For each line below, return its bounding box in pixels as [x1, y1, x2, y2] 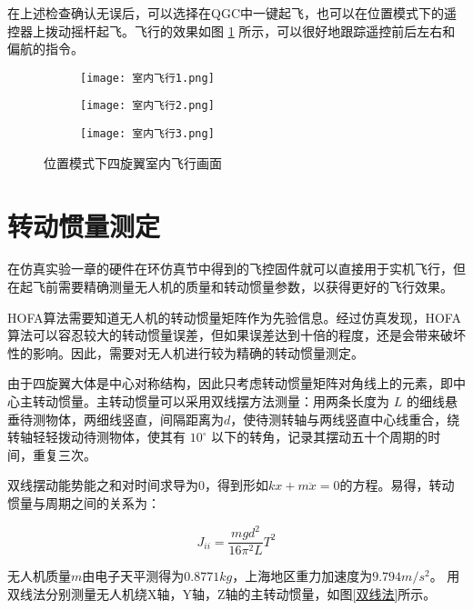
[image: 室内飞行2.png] [80, 99, 215, 113]
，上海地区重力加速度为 [232, 566, 373, 585]
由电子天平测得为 [82, 566, 185, 585]
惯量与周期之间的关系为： [7, 494, 160, 512]
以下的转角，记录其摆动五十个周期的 [211, 427, 428, 446]
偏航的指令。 [7, 39, 84, 58]
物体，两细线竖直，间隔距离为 [45, 409, 224, 428]
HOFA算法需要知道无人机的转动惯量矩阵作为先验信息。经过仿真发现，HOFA [7, 307, 461, 326]
